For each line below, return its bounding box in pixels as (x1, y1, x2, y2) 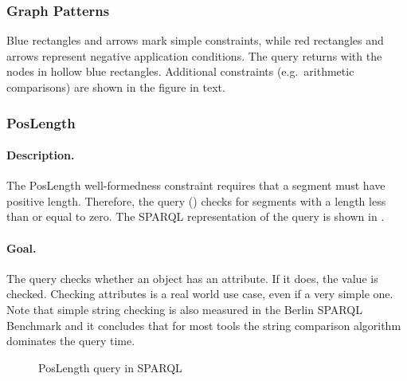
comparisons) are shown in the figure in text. (6, 79, 225, 95)
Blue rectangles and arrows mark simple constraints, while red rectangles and (6, 32, 384, 49)
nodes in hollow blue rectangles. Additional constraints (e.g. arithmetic (6, 63, 354, 80)
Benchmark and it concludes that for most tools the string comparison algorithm (6, 316, 401, 333)
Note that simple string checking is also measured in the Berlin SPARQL (6, 301, 362, 317)
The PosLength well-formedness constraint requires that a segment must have (6, 177, 385, 194)
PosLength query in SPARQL (38, 359, 182, 375)
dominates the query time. (6, 332, 135, 349)
